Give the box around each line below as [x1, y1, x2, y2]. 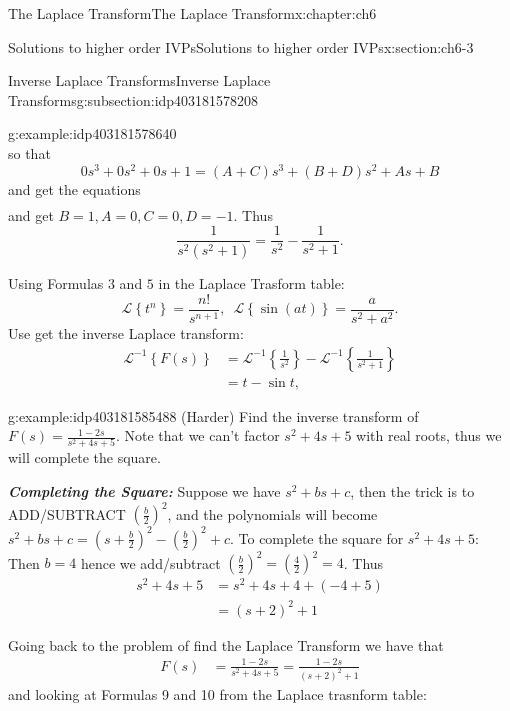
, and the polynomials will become [167, 503, 378, 524]
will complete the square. [8, 447, 161, 468]
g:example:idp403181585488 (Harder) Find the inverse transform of [8, 405, 419, 426]
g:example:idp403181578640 [8, 123, 177, 144]
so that [8, 142, 51, 163]
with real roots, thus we [356, 425, 502, 446]
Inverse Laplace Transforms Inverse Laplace [8, 70, 271, 91]
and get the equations [8, 178, 141, 199]
